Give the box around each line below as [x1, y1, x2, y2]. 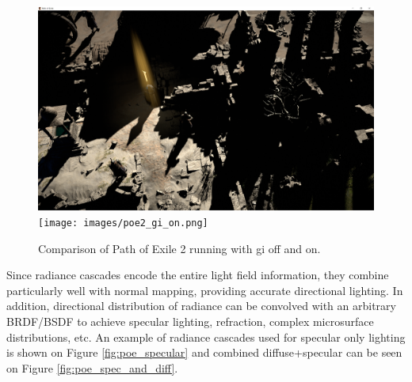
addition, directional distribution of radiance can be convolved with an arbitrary [6, 297, 396, 314]
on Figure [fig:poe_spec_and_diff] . [6, 359, 178, 376]
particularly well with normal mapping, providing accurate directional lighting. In [6, 282, 403, 298]
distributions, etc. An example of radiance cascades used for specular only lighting [6, 328, 406, 345]
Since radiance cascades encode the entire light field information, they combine [6, 267, 389, 283]
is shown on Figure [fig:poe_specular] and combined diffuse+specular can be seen [6, 344, 402, 361]
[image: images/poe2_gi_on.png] [38, 217, 208, 229]
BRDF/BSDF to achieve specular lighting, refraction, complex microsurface [6, 313, 374, 329]
